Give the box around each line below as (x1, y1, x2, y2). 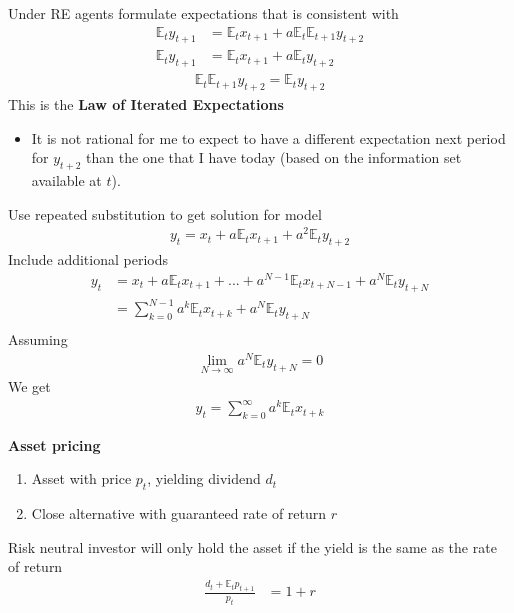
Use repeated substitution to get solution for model (8, 203, 322, 224)
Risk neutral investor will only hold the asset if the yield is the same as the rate (8, 536, 497, 557)
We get (8, 375, 51, 396)
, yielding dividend (147, 468, 261, 489)
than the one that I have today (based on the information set (86, 147, 462, 168)
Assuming (8, 329, 68, 350)
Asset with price (31, 468, 132, 489)
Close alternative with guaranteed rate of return (31, 503, 327, 524)
